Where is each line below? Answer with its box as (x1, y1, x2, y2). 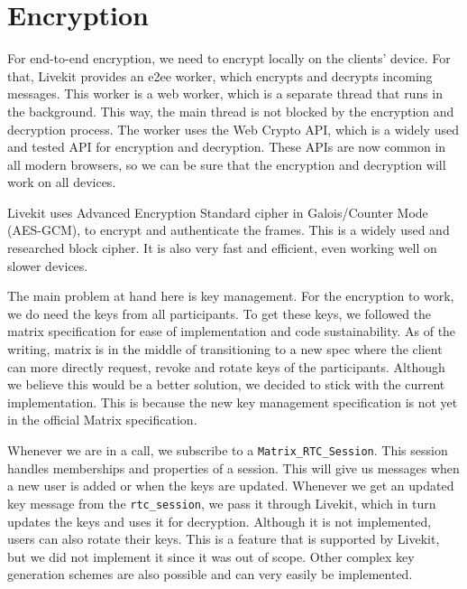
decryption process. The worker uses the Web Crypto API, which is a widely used (7, 119, 459, 138)
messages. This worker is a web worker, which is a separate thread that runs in (7, 84, 444, 103)
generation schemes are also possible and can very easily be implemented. (7, 565, 413, 584)
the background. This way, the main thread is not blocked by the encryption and (7, 101, 454, 120)
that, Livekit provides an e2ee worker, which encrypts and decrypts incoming (7, 66, 433, 85)
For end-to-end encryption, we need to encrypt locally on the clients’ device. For (7, 49, 451, 68)
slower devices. (7, 256, 88, 275)
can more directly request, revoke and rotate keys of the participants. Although (7, 357, 445, 376)
